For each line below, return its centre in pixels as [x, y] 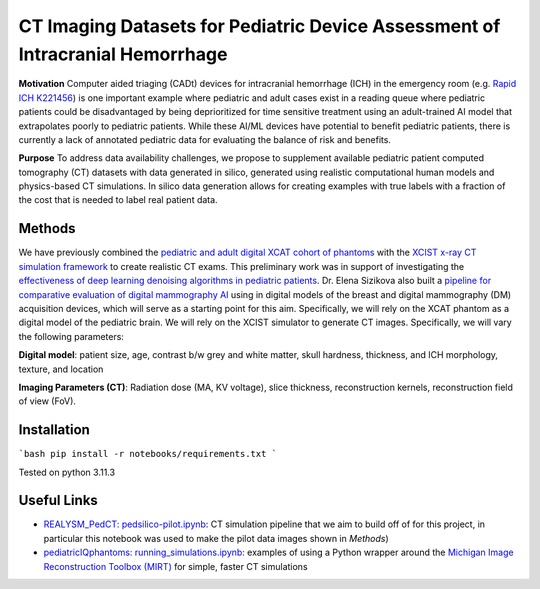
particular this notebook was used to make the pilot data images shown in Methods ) [216, 538]
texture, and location [61, 369]
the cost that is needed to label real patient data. [118, 200]
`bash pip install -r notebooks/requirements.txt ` [148, 454]
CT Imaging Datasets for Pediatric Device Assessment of [259, 26]
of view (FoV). [47, 401]
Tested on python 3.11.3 [66, 472]
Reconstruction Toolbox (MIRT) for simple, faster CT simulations [176, 566]
